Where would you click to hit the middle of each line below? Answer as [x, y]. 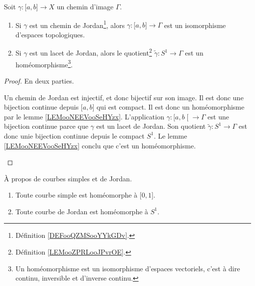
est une [218, 116]
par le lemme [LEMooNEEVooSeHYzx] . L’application [84, 116]
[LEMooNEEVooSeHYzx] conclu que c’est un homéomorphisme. [100, 145]
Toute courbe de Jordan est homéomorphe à [82, 211]
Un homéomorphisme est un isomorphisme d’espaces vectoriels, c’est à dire [128, 268]
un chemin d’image [85, 6]
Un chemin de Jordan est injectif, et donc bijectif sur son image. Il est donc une [124, 97]
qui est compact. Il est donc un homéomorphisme [170, 107]
